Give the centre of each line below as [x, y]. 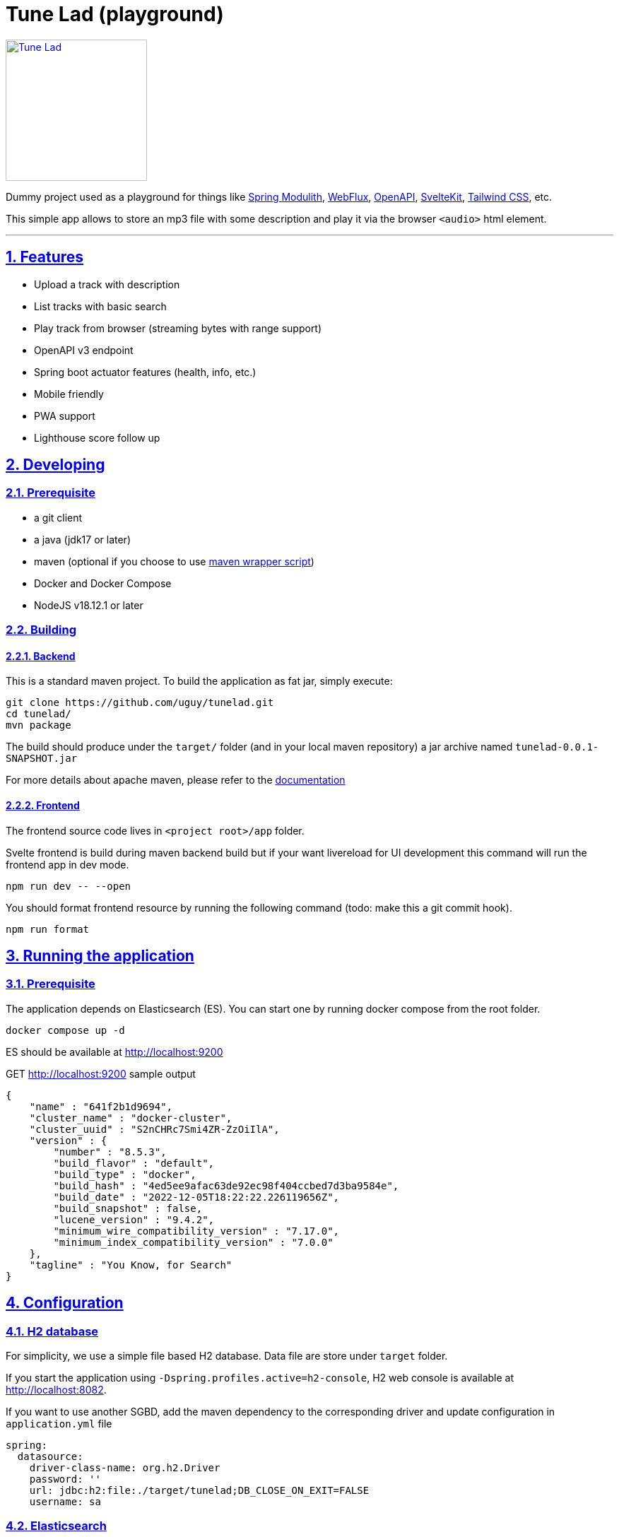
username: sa [65, 1502]
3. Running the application [100, 956]
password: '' [65, 1479]
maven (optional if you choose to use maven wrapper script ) [174, 561]
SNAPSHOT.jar [42, 759]
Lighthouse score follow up [97, 437]
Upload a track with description [107, 284]
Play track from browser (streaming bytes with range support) [178, 328]
